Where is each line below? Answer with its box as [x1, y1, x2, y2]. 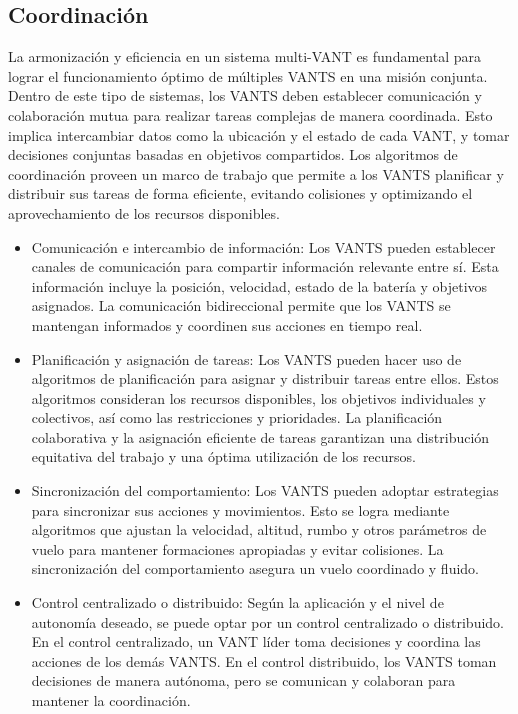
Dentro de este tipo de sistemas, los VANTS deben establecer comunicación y [8, 85, 482, 106]
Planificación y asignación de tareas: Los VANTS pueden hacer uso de [31, 348, 462, 369]
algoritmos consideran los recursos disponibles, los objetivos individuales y [31, 387, 486, 408]
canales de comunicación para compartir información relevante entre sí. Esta [31, 256, 499, 277]
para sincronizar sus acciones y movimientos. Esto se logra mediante [31, 499, 450, 520]
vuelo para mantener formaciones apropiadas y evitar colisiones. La [31, 538, 444, 559]
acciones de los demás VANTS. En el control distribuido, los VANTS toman [31, 650, 497, 671]
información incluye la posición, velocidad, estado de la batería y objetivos [31, 275, 488, 296]
